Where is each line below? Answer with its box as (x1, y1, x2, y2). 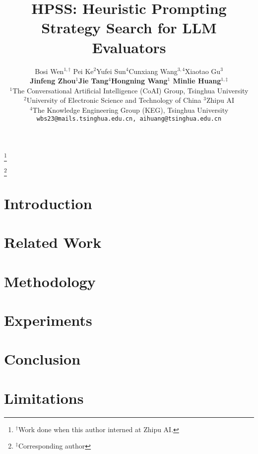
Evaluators (92, 37, 166, 57)
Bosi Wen (35, 66, 64, 76)
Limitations (4, 387, 84, 408)
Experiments (4, 310, 92, 330)
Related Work (4, 232, 102, 252)
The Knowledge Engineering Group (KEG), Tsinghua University (32, 104, 229, 115)
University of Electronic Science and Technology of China (26, 95, 201, 105)
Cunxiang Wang (129, 66, 178, 76)
